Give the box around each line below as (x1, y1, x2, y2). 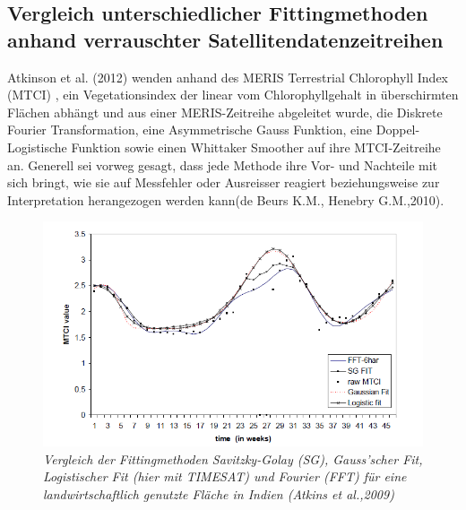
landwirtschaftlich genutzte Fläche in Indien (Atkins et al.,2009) (43, 484, 394, 503)
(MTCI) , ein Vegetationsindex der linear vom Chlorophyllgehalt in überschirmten (7, 85, 459, 104)
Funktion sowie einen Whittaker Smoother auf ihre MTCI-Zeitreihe (71, 137, 441, 156)
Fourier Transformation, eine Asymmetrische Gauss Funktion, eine (7, 120, 373, 139)
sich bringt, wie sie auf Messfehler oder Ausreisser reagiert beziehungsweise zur (7, 173, 440, 192)
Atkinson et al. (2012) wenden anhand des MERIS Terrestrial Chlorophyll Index (7, 67, 448, 86)
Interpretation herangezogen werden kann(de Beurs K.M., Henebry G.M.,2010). (7, 190, 444, 209)
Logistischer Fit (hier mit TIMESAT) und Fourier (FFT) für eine (43, 467, 407, 486)
